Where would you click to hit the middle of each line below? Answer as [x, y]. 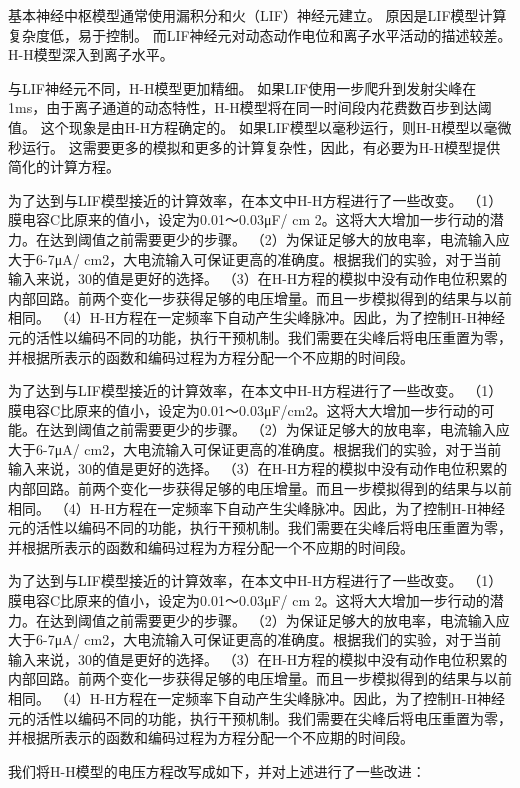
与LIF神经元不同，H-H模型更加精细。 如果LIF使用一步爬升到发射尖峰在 [242, 87]
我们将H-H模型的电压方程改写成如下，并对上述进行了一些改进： [217, 770]
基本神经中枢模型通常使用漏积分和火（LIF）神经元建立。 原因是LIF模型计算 [257, 15]
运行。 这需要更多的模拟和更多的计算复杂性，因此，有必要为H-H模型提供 [261, 146]
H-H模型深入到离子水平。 [91, 54]
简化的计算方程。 [64, 166]
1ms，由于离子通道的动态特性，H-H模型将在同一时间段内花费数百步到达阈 [250, 107]
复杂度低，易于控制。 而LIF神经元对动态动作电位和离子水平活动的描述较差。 [260, 34]
